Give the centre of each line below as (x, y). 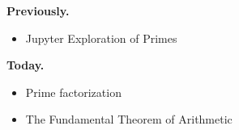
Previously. (38, 10)
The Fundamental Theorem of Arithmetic (129, 119)
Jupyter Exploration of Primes (101, 38)
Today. (26, 65)
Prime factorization (73, 92)
